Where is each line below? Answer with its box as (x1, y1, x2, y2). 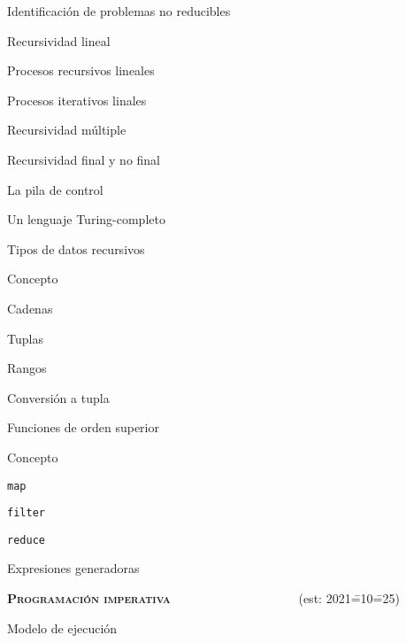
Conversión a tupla (7, 388, 110, 407)
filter (7, 507, 45, 520)
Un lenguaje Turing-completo (7, 210, 165, 229)
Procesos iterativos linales (7, 90, 147, 109)
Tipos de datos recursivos (7, 239, 145, 258)
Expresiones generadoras (7, 559, 140, 577)
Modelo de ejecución (7, 618, 118, 637)
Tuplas (7, 329, 43, 347)
